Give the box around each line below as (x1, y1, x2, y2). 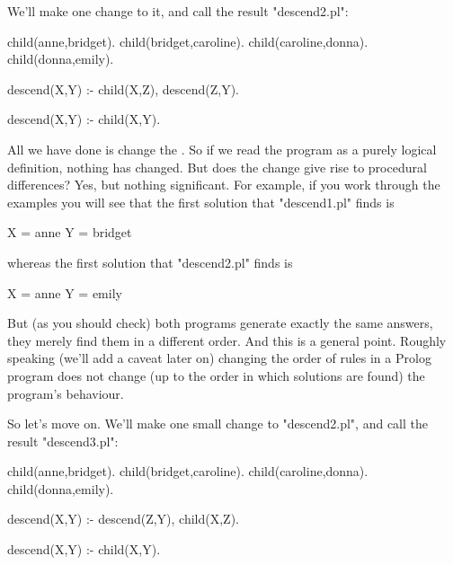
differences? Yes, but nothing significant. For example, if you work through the (7, 175, 440, 194)
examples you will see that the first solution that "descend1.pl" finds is (7, 192, 395, 211)
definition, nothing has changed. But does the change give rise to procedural (7, 157, 427, 176)
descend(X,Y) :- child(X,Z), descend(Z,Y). (7, 79, 239, 98)
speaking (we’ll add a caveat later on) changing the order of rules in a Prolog (7, 349, 431, 367)
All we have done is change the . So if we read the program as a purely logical (7, 139, 437, 158)
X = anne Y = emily (7, 283, 122, 302)
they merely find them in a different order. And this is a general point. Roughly (7, 331, 447, 349)
